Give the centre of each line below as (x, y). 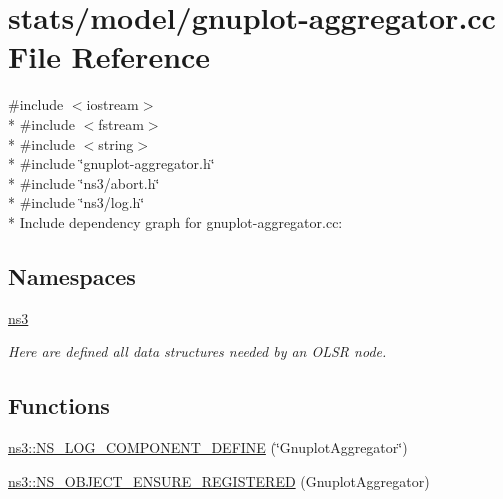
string (116, 143)
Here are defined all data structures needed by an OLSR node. (197, 351)
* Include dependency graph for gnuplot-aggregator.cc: (175, 221)
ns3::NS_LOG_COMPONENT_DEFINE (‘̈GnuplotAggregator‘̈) (208, 447)
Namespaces (72, 275)
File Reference (109, 56)
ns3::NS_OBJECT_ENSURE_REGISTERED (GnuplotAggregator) (219, 480)
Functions (59, 405)
